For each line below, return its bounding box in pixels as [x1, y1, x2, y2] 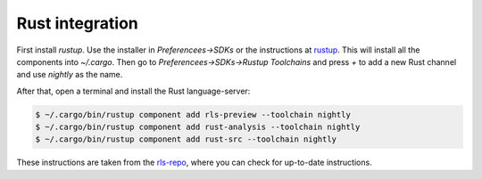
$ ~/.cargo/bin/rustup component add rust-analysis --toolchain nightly [35, 122, 361, 133]
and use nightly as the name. [16, 69, 123, 80]
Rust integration [16, 13, 138, 33]
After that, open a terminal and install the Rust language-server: [16, 85, 251, 96]
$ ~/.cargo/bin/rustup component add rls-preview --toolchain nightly [35, 110, 352, 119]
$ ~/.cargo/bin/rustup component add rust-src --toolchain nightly [35, 134, 337, 144]
